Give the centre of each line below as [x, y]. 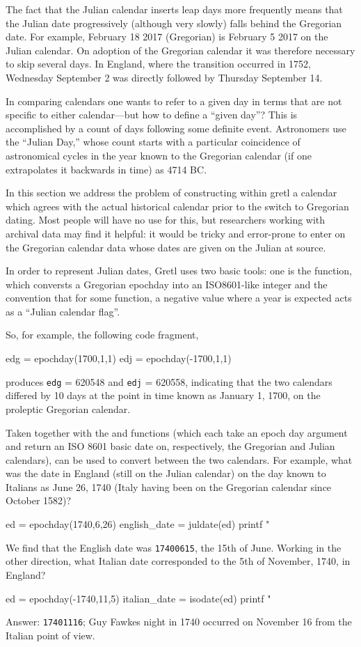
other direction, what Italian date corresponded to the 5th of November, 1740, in [178, 561]
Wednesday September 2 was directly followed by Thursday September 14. [164, 77]
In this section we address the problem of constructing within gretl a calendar [171, 193]
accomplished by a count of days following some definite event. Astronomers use [176, 128]
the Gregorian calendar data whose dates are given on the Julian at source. [166, 247]
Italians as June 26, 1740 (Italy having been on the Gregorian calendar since [169, 486]
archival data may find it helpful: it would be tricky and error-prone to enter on [176, 233]
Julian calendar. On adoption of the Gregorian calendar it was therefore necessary [180, 50]
